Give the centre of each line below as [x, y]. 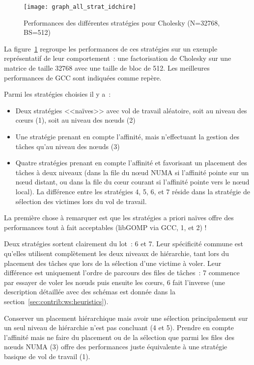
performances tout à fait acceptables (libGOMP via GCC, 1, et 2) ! [105, 227]
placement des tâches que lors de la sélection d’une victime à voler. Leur [113, 263]
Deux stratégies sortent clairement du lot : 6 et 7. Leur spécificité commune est [124, 244]
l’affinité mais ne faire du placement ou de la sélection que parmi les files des [119, 337]
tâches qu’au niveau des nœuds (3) [68, 146]
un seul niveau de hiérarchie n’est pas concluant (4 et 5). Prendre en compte [119, 327]
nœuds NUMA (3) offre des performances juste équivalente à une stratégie [116, 347]
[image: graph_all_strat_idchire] [80, 7]
